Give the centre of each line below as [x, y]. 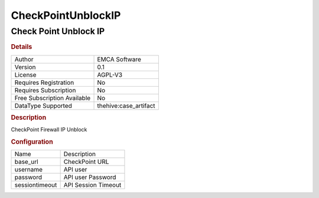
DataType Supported [43, 105]
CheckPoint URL [86, 162]
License [25, 75]
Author [24, 59]
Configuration [32, 142]
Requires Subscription [45, 90]
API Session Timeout [92, 185]
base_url [26, 162]
